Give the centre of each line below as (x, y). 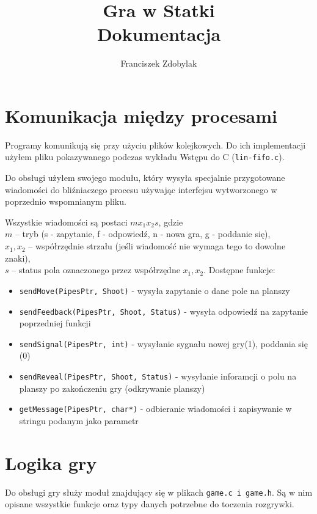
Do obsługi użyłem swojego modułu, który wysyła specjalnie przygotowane (145, 178)
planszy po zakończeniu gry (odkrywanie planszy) (112, 388)
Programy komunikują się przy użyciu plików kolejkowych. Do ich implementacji (155, 145)
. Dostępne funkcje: (239, 270)
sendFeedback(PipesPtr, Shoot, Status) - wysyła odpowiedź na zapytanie (164, 311)
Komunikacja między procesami (141, 115)
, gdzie (171, 222)
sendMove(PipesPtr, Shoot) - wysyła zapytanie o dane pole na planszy (155, 290)
